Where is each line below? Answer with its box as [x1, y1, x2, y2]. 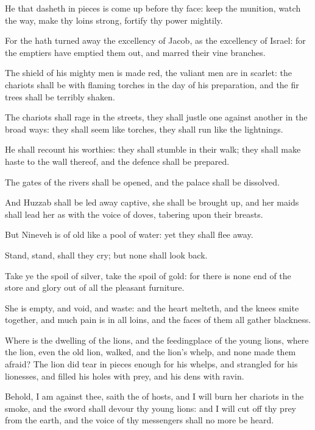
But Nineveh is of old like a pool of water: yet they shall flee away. [5, 228, 253, 241]
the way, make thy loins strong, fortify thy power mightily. [5, 13, 223, 26]
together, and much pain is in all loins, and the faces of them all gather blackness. [5, 313, 311, 326]
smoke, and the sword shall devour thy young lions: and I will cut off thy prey [5, 401, 296, 414]
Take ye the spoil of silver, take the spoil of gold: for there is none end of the [5, 269, 291, 282]
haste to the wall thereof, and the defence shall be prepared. [5, 154, 230, 167]
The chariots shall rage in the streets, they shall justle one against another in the [5, 111, 308, 123]
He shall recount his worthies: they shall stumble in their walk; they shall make [5, 143, 301, 156]
